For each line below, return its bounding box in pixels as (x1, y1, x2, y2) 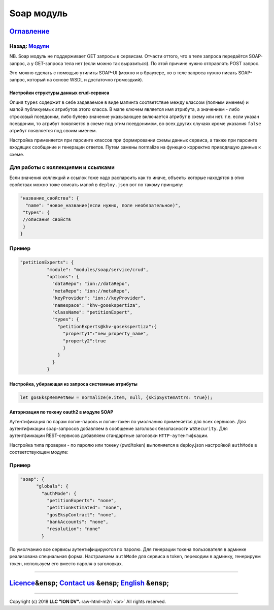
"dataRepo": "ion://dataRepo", (52, 281, 130, 287)
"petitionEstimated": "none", (46, 505, 122, 511)
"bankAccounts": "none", (46, 519, 109, 525)
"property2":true (62, 338, 106, 343)
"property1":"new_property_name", (62, 331, 149, 337)
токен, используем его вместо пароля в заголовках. (9, 560, 123, 567)
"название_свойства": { (20, 195, 80, 201)
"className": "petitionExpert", (52, 309, 133, 315)
